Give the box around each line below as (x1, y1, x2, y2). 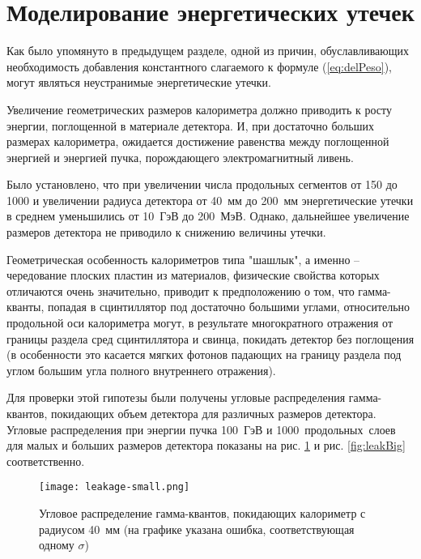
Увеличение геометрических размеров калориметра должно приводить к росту (6, 100, 392, 117)
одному (39, 536, 74, 553)
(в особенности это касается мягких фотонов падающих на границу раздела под (6, 346, 402, 363)
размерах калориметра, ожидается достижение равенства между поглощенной (6, 133, 389, 150)
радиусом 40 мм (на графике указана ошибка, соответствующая (39, 520, 355, 537)
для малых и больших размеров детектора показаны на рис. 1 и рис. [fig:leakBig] (6, 437, 406, 454)
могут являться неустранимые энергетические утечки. (6, 74, 271, 91)
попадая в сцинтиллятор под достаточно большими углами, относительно (48, 298, 410, 315)
